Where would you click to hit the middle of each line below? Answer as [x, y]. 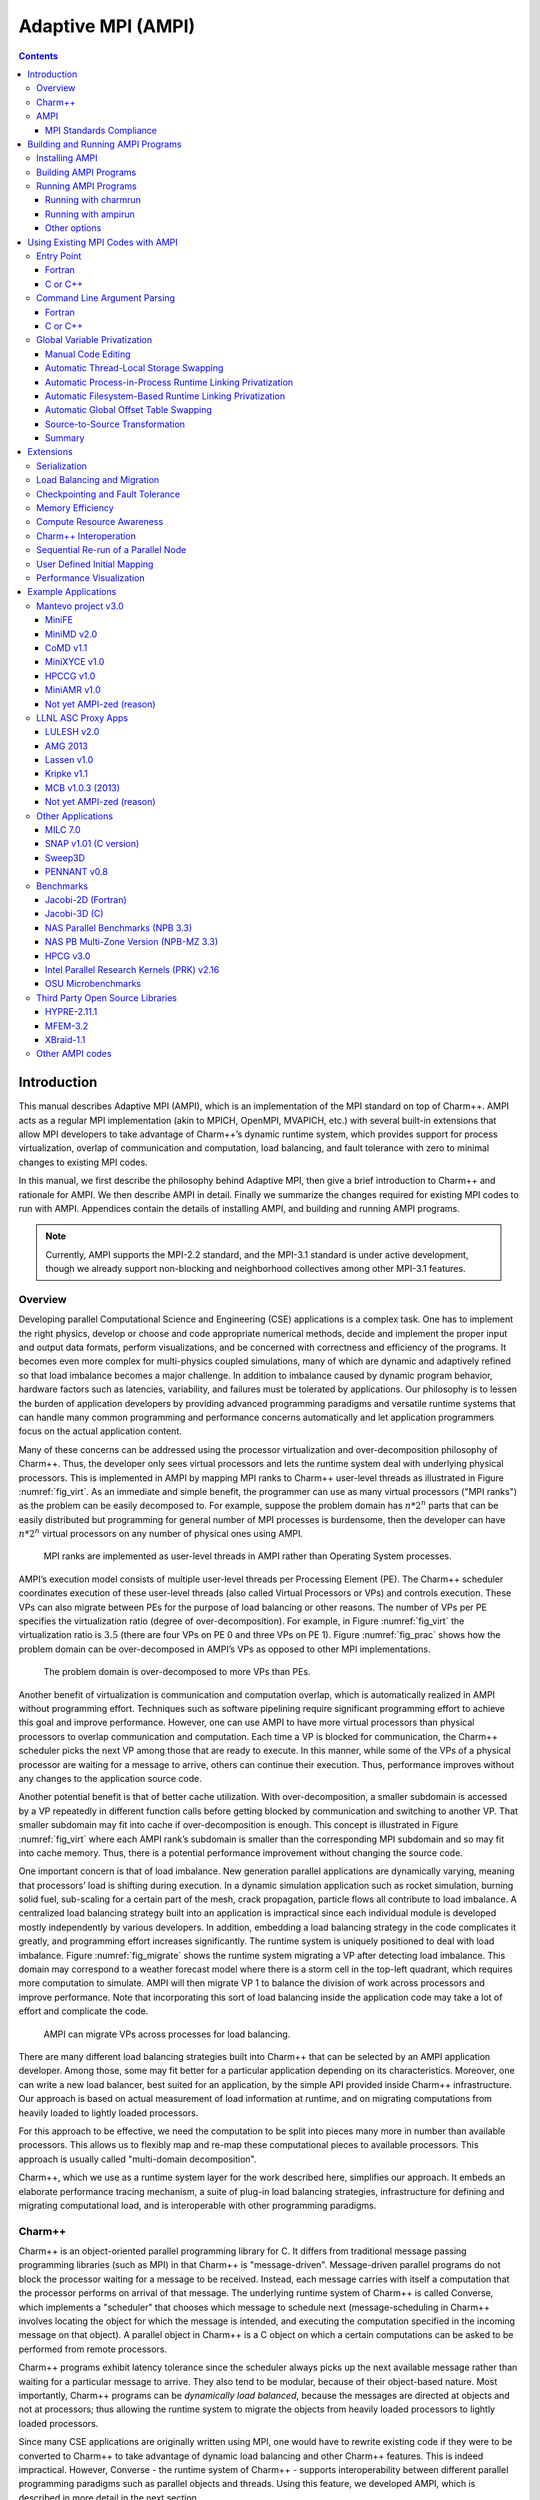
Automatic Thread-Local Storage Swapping [134, 368]
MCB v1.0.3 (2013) [82, 787]
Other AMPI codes [74, 1054]
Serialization [61, 466]
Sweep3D [65, 857]
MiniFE [59, 620]
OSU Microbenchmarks [93, 984]
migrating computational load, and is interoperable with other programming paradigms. [197, 2205]
